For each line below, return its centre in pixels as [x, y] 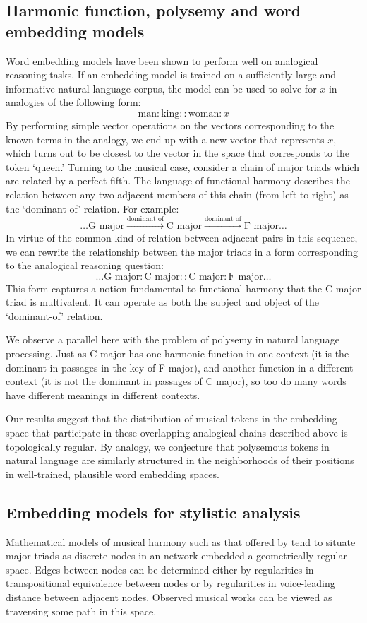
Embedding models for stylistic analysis [153, 512]
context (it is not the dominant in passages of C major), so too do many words [176, 381]
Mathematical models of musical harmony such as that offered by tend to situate [181, 541]
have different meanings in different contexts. [103, 394]
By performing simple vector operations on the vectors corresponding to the [170, 125]
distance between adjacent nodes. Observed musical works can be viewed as [169, 597]
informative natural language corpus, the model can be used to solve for [161, 88]
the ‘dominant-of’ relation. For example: [92, 208]
